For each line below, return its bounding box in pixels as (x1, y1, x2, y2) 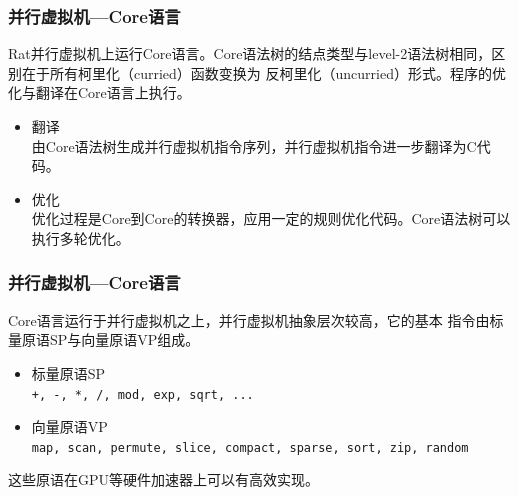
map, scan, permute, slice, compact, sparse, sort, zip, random (31, 440, 469, 455)
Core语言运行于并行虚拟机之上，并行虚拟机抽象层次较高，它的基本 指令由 (8, 309, 490, 330)
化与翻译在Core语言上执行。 (8, 82, 191, 103)
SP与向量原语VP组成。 (49, 329, 200, 350)
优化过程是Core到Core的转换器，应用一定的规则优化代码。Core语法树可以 (31, 208, 511, 229)
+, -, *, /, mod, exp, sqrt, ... (31, 387, 254, 402)
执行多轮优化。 (31, 227, 130, 248)
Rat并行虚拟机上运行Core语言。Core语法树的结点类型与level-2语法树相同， (8, 43, 492, 64)
